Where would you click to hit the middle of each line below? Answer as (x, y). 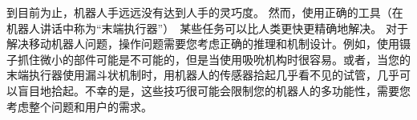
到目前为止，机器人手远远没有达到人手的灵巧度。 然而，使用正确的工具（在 (205, 12)
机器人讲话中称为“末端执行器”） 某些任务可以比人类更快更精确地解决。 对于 (207, 28)
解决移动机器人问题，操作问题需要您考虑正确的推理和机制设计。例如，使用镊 (208, 44)
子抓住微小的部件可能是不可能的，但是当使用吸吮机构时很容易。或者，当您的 (208, 59)
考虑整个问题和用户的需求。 (79, 106)
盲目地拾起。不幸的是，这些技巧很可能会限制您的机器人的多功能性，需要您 (214, 90)
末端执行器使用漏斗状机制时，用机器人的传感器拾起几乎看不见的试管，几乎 (203, 75)
